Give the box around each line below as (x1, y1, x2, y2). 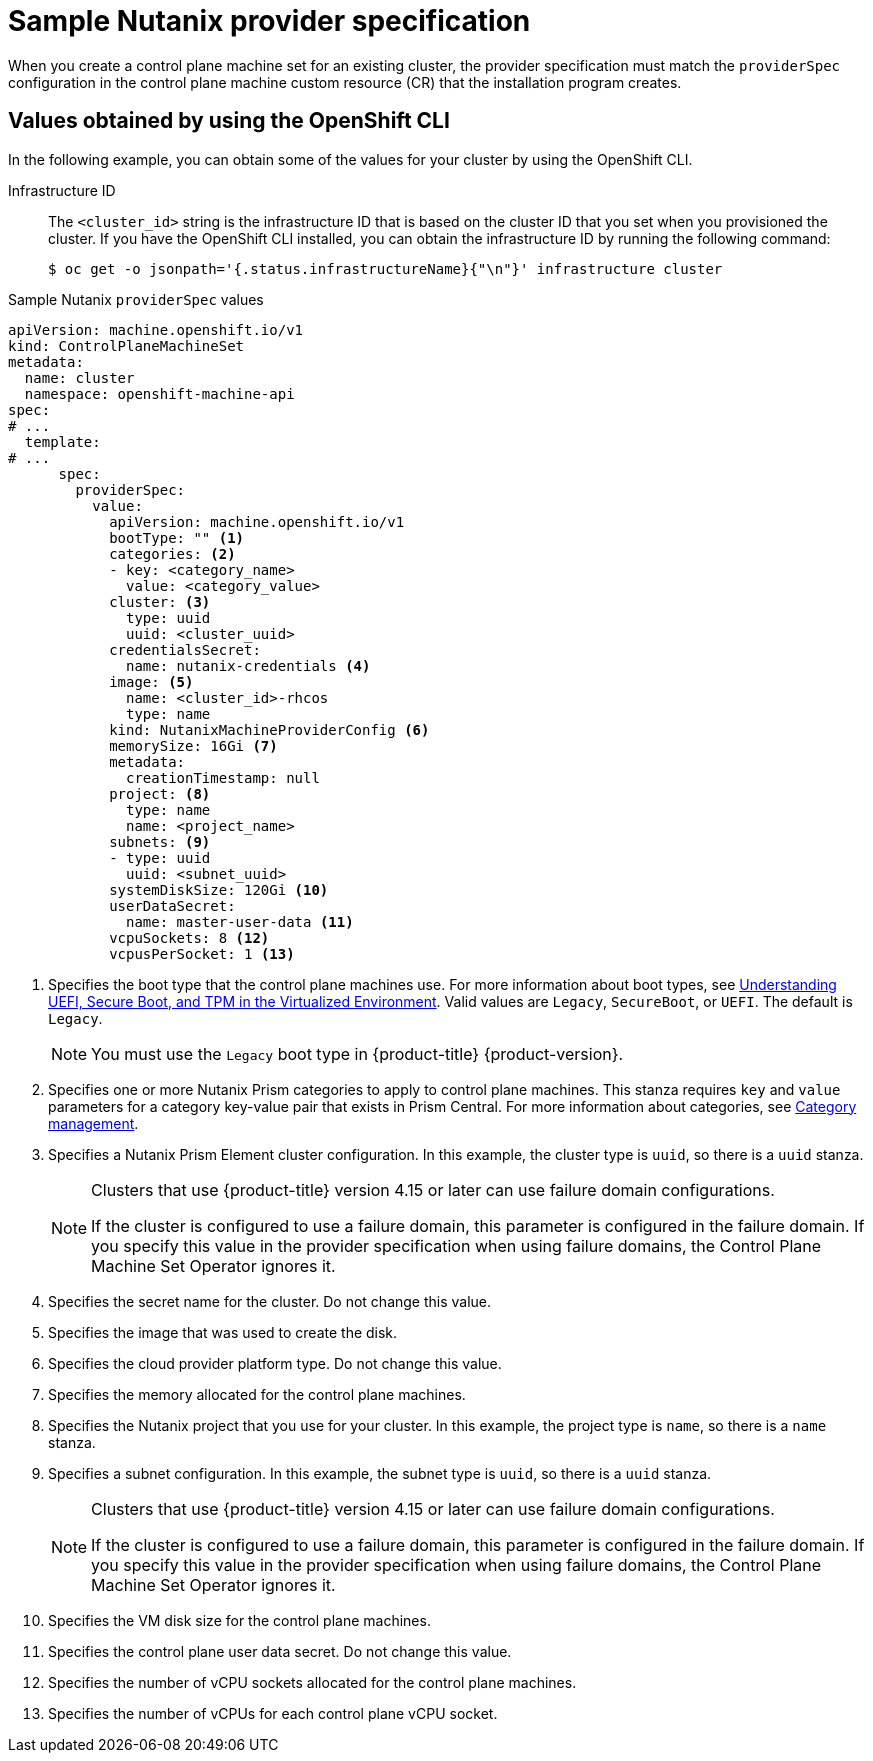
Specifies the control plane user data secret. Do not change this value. (48, 1642, 512, 1660)
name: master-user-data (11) (126, 913, 354, 930)
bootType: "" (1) (109, 529, 245, 546)
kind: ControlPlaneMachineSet (8, 337, 245, 354)
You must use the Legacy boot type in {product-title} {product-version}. (91, 1043, 624, 1064)
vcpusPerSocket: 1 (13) (109, 945, 295, 962)
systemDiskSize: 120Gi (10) (109, 881, 329, 898)
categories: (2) (109, 545, 236, 562)
